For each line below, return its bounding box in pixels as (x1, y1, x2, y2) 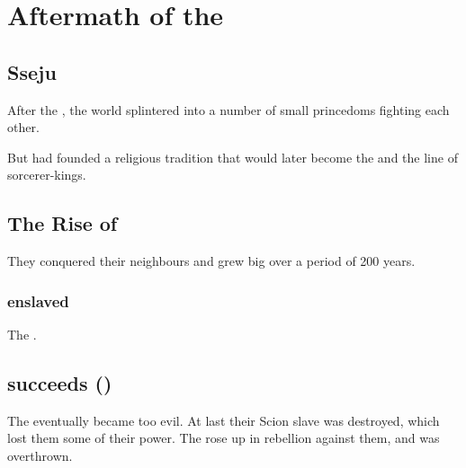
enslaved (7, 289, 69, 312)
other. (7, 118, 40, 137)
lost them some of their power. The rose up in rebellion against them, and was (7, 428, 440, 447)
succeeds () (7, 368, 112, 396)
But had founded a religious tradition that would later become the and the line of (7, 147, 458, 166)
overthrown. (7, 446, 73, 464)
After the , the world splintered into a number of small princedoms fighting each (7, 100, 450, 119)
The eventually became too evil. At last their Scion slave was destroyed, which (7, 411, 440, 429)
